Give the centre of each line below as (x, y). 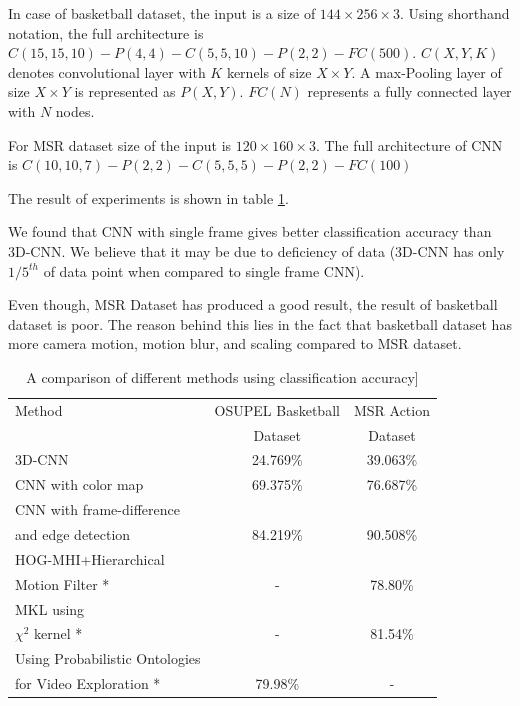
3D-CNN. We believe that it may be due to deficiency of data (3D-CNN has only (256, 250)
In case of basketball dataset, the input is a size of (162, 13)
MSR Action (391, 409)
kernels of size (269, 71)
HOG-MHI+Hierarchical (90, 558)
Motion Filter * (62, 583)
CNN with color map (79, 484)
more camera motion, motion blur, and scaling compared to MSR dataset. (235, 343)
